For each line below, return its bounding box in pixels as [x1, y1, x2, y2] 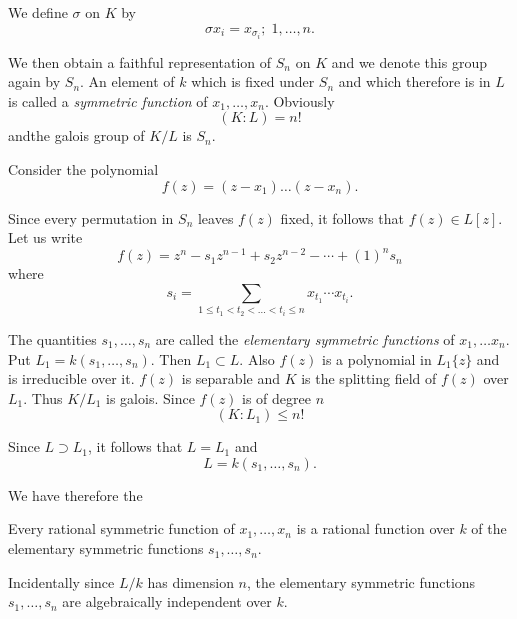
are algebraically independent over [62, 591, 272, 612]
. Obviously [264, 90, 335, 111]
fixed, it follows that [280, 207, 404, 228]
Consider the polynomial [8, 159, 159, 180]
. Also [239, 348, 275, 369]
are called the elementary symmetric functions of [155, 328, 455, 349]
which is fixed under [191, 71, 315, 92]
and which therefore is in [338, 71, 491, 92]
